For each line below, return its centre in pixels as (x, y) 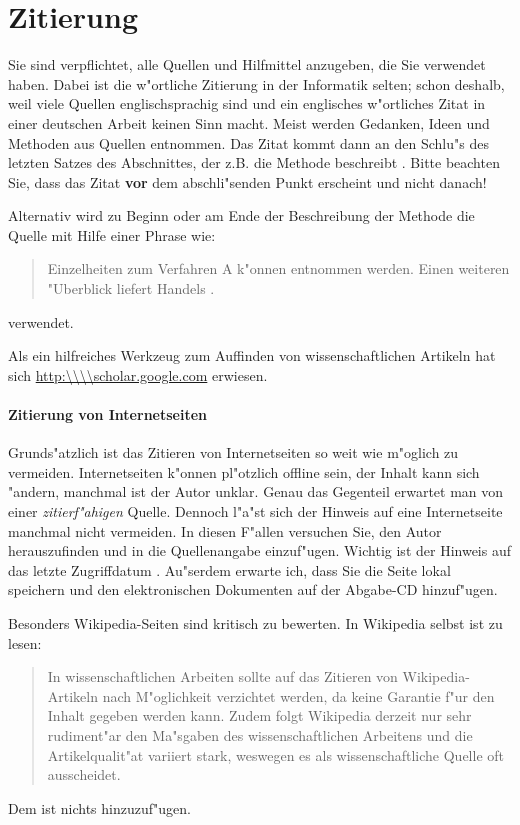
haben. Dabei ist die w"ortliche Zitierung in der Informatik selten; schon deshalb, (256, 83)
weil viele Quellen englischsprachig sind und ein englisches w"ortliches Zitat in (247, 103)
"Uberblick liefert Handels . (131, 288)
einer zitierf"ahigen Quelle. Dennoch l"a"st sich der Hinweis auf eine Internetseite (255, 511)
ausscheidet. (84, 774)
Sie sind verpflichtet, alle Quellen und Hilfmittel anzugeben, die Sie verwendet (247, 64)
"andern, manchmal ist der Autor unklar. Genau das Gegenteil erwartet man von (256, 491)
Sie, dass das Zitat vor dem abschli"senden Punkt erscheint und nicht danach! (247, 181)
